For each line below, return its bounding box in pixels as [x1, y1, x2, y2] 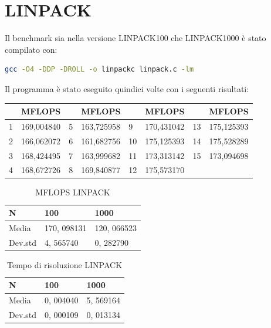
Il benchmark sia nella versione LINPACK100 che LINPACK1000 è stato [5, 32, 266, 44]
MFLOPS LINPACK [35, 186, 110, 198]
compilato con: [5, 43, 57, 55]
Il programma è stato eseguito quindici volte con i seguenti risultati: [5, 82, 249, 94]
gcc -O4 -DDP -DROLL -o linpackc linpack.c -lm [5, 65, 194, 74]
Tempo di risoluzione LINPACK [6, 258, 123, 270]
